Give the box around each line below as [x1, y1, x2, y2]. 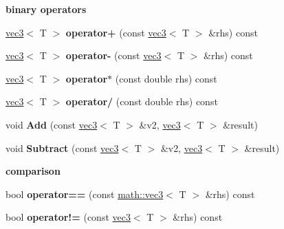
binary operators [6, 2, 87, 16]
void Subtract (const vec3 [6, 140, 119, 155]
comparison [6, 164, 61, 178]
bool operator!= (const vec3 [6, 210, 131, 224]
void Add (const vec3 [6, 117, 98, 131]
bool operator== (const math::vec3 [6, 186, 164, 201]
